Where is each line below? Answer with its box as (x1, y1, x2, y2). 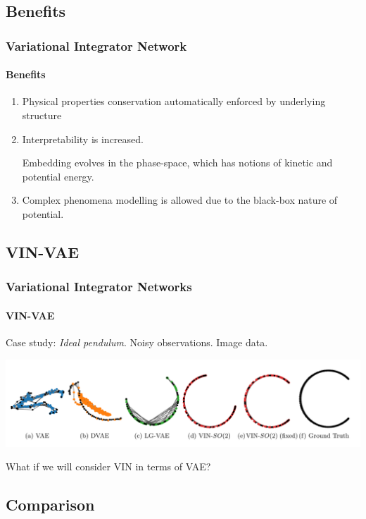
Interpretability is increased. (22, 131, 144, 146)
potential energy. (22, 169, 94, 183)
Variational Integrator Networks (6, 278, 192, 295)
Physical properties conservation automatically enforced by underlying (22, 94, 326, 109)
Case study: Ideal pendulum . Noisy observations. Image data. (6, 335, 268, 349)
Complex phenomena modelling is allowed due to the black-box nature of (22, 193, 338, 207)
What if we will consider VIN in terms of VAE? (6, 459, 211, 474)
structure (22, 108, 62, 123)
